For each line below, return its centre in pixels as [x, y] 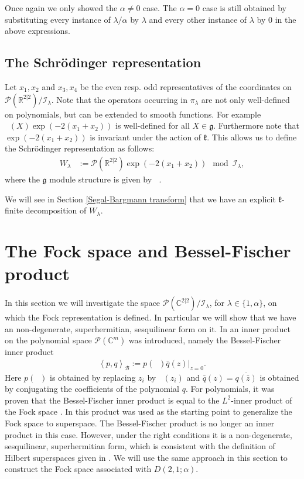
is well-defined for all [153, 125]
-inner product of [262, 400]
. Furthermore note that [256, 125]
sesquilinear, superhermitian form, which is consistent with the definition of [140, 446]
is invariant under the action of [146, 137]
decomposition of [56, 210]
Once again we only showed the [61, 8]
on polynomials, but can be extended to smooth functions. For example [133, 114]
